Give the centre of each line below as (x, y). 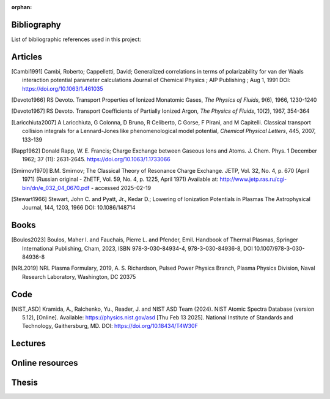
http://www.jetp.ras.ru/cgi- (253, 179)
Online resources (45, 363)
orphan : (22, 7)
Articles (27, 57)
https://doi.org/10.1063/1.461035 (63, 88)
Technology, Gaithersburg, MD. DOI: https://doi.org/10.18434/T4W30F (110, 326)
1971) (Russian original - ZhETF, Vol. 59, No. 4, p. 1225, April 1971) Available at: (120, 179)
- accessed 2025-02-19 (121, 188)
